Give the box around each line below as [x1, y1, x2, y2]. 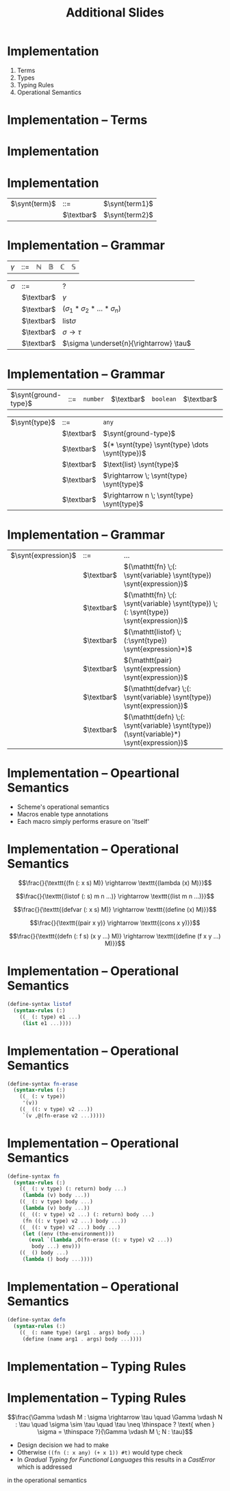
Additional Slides [66, 5, 164, 21]
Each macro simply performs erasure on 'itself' [16, 818, 150, 826]
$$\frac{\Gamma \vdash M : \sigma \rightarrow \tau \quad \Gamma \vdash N [7, 1413, 223, 1421]
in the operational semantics [7, 1476, 87, 1484]
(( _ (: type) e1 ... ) [19, 1013, 81, 1020]
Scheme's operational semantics [16, 803, 110, 811]
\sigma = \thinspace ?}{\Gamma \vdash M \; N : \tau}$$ [37, 1427, 193, 1435]
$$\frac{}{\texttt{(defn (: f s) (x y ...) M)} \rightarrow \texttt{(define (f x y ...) [9, 932, 221, 941]
